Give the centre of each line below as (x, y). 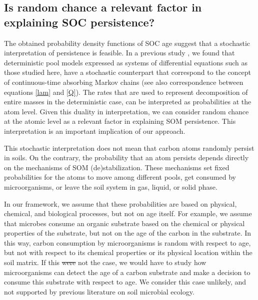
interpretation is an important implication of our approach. (95, 131)
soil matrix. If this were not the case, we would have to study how (105, 262)
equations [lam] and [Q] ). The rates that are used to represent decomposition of (126, 92)
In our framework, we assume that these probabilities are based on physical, (120, 203)
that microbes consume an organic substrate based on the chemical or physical (124, 223)
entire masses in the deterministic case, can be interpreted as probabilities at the (128, 102)
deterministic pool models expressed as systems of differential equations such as (126, 62)
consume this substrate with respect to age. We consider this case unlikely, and (125, 282)
